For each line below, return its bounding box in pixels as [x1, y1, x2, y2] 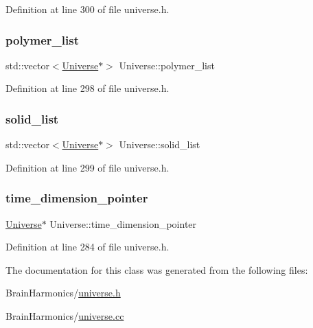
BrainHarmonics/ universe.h [5, 285, 121, 300]
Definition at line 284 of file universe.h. [5, 239, 170, 254]
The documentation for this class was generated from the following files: [5, 262, 308, 277]
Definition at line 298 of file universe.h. [5, 81, 170, 95]
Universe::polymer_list [119, 58, 215, 72]
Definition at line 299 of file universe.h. [5, 160, 170, 174]
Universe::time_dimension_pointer [49, 216, 197, 231]
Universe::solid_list [119, 137, 200, 152]
